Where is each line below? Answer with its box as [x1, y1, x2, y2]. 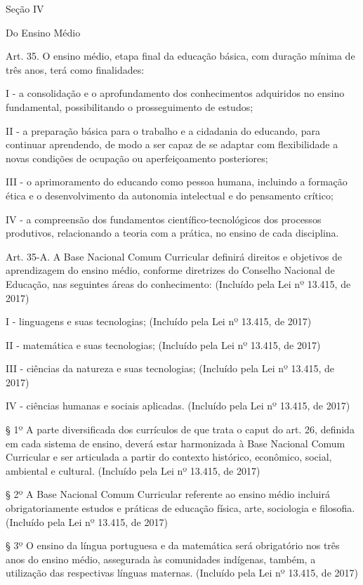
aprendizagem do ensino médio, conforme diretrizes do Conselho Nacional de [6, 263, 335, 277]
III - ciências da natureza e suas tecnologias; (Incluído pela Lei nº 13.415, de [6, 361, 334, 376]
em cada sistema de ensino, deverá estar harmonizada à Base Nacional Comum [6, 435, 345, 450]
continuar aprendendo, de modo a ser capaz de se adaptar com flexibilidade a [6, 137, 338, 152]
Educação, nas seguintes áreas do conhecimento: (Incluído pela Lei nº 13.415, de [6, 276, 351, 291]
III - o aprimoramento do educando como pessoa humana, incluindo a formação [6, 174, 348, 189]
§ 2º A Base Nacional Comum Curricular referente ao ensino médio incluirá [6, 487, 330, 501]
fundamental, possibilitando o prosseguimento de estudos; [6, 99, 253, 114]
